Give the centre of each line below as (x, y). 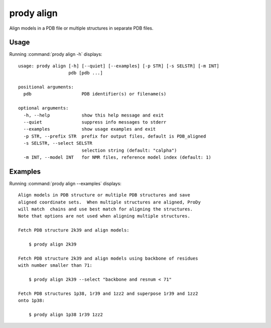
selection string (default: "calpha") (129, 150)
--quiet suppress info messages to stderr (95, 122)
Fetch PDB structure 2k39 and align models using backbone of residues (108, 258)
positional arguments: (46, 87)
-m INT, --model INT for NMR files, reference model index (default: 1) (117, 157)
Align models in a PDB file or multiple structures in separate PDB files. (81, 28)
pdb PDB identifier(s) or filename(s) (95, 94)
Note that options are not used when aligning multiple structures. (104, 216)
